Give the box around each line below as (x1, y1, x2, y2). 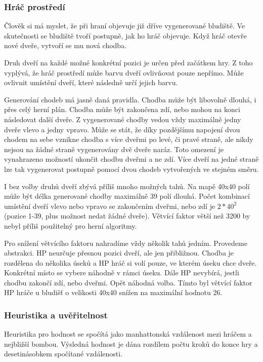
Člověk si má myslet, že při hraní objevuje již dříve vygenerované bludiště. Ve (4, 20, 245, 31)
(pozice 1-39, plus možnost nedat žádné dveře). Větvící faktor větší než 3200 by (4, 210, 250, 221)
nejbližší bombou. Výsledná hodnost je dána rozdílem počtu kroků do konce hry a (4, 338, 258, 349)
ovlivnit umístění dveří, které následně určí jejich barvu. (4, 77, 178, 88)
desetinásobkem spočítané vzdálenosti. (4, 348, 123, 359)
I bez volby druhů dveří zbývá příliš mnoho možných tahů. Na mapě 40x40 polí (4, 180, 250, 191)
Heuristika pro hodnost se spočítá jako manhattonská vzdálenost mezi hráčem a (4, 329, 252, 339)
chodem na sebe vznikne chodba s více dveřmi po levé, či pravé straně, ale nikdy (4, 134, 253, 144)
